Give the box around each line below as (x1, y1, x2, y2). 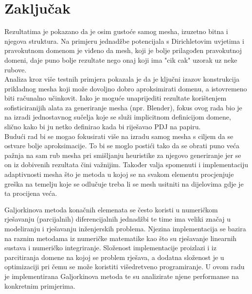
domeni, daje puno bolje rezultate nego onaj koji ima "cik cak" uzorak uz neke (4, 54, 237, 65)
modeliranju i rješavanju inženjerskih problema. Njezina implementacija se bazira (4, 224, 246, 233)
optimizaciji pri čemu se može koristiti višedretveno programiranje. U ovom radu (4, 261, 245, 272)
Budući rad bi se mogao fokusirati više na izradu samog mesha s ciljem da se (4, 131, 234, 141)
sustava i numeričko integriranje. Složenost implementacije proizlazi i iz (4, 242, 216, 253)
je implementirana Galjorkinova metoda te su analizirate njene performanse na (4, 271, 239, 281)
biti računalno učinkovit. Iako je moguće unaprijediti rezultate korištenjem (4, 93, 227, 103)
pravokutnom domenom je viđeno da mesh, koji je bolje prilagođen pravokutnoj (4, 45, 242, 55)
